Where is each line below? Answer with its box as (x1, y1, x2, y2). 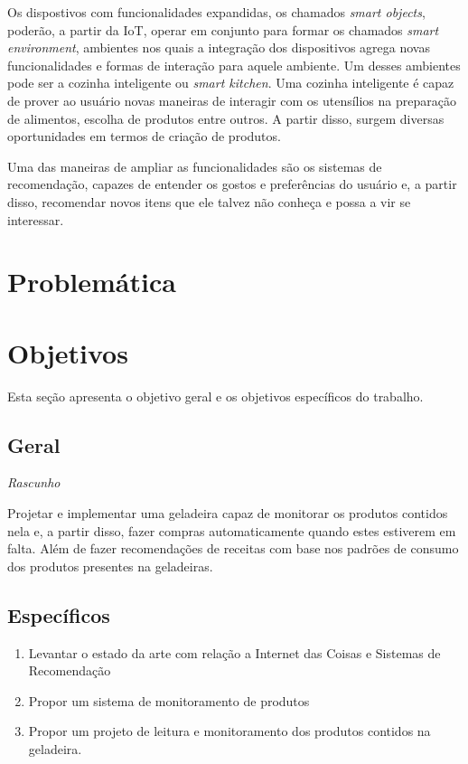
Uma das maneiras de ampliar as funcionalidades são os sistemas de (7, 156, 382, 175)
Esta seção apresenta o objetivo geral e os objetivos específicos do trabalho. (7, 386, 424, 405)
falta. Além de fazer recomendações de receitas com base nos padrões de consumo (7, 539, 459, 558)
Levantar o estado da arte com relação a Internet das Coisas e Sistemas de (28, 643, 441, 662)
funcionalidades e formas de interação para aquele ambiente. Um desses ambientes (7, 55, 461, 74)
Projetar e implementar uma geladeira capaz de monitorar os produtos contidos (7, 504, 448, 523)
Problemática (7, 263, 176, 300)
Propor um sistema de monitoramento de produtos (28, 691, 310, 710)
